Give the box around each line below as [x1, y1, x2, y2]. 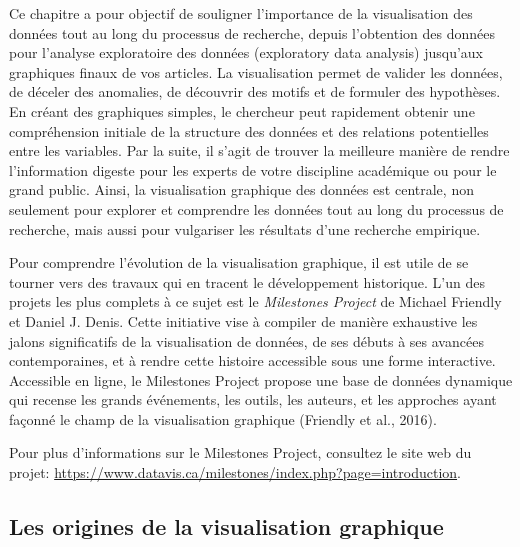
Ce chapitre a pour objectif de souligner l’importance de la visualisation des [9, 3, 473, 23]
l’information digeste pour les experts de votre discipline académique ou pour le [9, 159, 497, 180]
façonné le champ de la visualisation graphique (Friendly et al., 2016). [9, 408, 437, 429]
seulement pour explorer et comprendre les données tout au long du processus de [9, 198, 504, 219]
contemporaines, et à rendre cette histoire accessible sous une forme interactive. [9, 350, 496, 371]
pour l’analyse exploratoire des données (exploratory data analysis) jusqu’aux [9, 42, 483, 63]
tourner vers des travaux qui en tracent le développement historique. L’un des [9, 271, 485, 292]
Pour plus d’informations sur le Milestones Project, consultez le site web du [9, 442, 472, 463]
